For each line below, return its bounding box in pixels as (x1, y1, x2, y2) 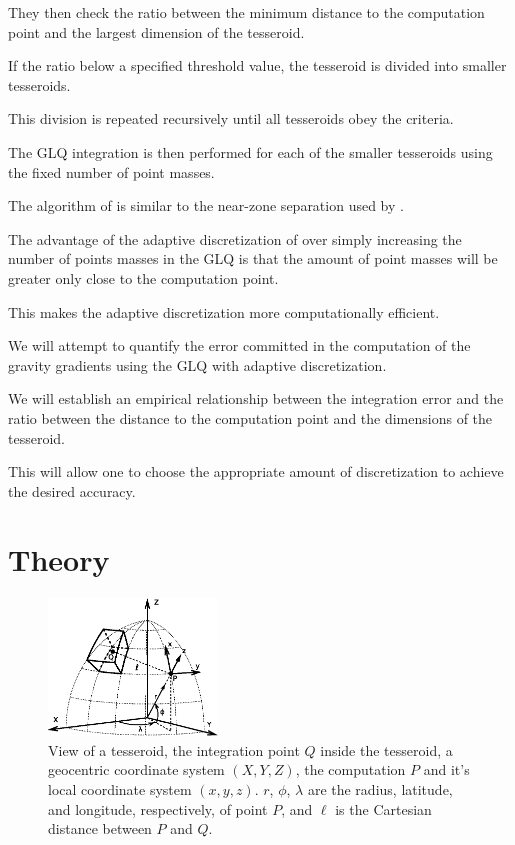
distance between (48, 818, 152, 839)
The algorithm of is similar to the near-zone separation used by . (8, 195, 404, 216)
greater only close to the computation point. (8, 267, 279, 288)
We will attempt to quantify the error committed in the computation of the (8, 335, 471, 356)
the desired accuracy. (8, 480, 136, 501)
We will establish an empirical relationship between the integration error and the (8, 388, 504, 409)
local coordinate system (48, 778, 192, 799)
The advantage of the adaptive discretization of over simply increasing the (8, 228, 462, 249)
